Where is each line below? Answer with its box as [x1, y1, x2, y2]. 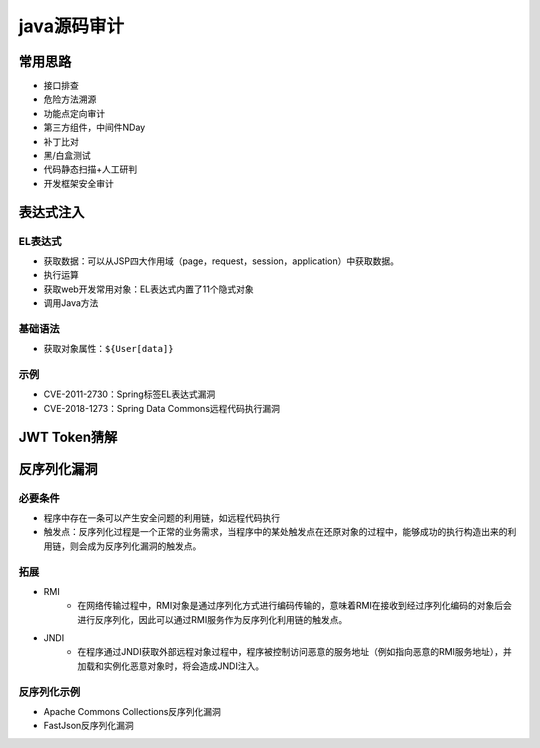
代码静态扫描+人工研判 [43, 163, 138, 175]
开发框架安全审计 [43, 177, 114, 189]
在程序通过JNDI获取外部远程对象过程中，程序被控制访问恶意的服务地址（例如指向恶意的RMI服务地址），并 [77, 646, 512, 658]
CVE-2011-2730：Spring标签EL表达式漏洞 [43, 388, 216, 400]
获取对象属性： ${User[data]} [43, 343, 174, 355]
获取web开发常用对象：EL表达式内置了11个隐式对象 [43, 283, 254, 295]
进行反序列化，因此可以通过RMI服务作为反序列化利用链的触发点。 [77, 613, 348, 625]
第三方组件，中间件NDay [43, 121, 146, 134]
